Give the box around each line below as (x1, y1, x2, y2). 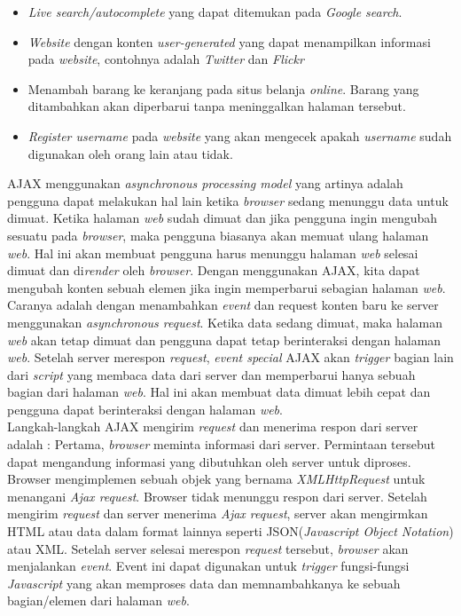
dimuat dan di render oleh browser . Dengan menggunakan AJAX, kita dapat (7, 261, 420, 280)
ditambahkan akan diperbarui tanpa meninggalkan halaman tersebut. (27, 97, 406, 115)
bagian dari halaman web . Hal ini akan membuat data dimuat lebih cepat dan (7, 383, 431, 401)
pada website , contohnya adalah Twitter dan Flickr (27, 50, 304, 68)
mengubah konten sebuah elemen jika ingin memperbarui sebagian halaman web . (7, 278, 446, 296)
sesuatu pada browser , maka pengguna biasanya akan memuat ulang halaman (7, 225, 429, 244)
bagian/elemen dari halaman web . (7, 591, 190, 610)
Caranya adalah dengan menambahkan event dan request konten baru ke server (7, 296, 439, 314)
